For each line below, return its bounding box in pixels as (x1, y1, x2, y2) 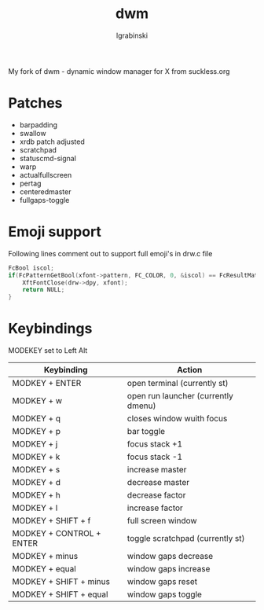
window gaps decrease (126, 551, 214, 562)
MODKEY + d (12, 477, 61, 488)
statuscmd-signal (19, 153, 77, 163)
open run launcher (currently (126, 391, 233, 402)
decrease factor (126, 490, 186, 501)
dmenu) (126, 400, 156, 411)
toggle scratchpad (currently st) (126, 533, 245, 544)
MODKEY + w (12, 395, 63, 406)
